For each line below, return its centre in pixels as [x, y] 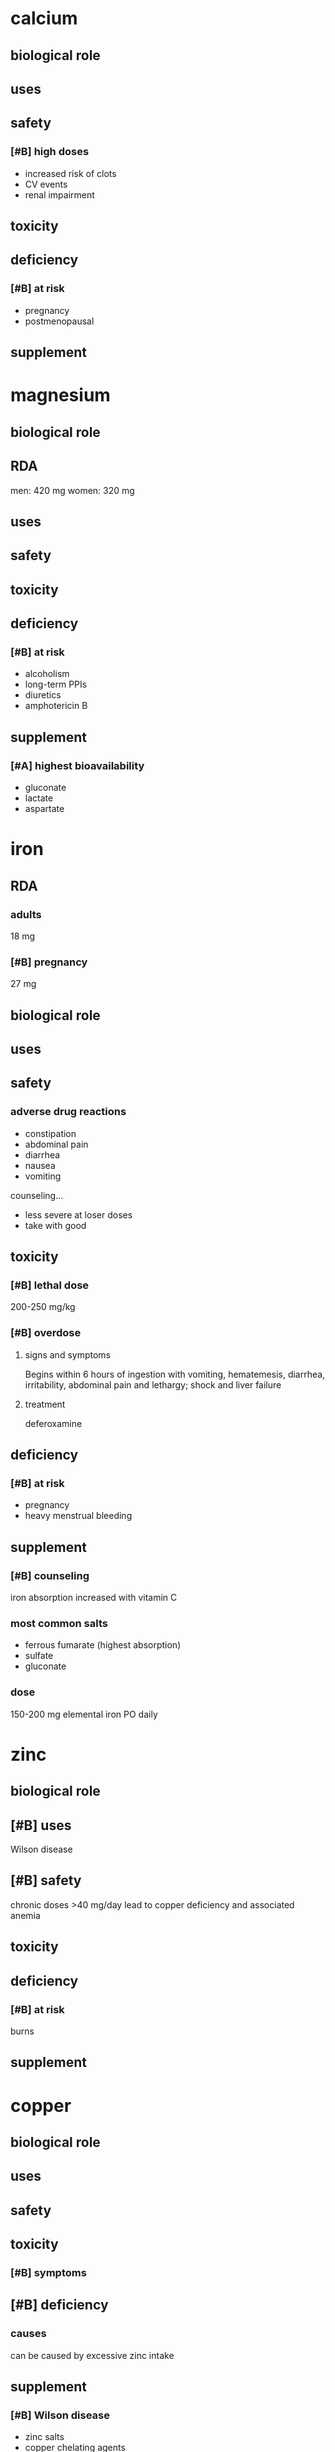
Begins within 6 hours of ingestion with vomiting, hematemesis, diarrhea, [175, 1374]
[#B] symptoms [48, 2272]
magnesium [60, 395]
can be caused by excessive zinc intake [92, 2355]
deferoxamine [53, 1423]
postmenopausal [59, 321]
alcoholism [47, 674]
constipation [50, 1133]
